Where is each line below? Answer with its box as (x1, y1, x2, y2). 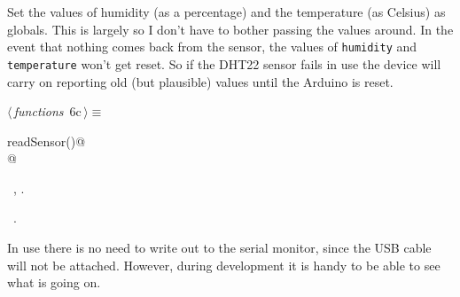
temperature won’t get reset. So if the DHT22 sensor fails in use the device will (7, 54, 441, 73)
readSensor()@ (7, 131, 86, 150)
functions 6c (13, 102, 82, 121)
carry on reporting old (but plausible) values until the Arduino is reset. (7, 72, 394, 90)
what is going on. (7, 273, 101, 292)
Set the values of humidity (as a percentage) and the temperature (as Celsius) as (7, 3, 446, 20)
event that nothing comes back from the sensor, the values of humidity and (7, 37, 417, 56)
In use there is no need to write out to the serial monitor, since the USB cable (7, 238, 432, 257)
